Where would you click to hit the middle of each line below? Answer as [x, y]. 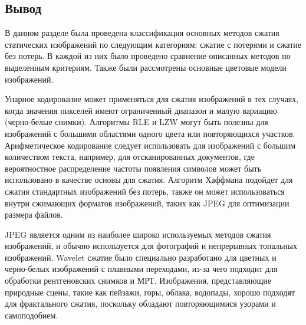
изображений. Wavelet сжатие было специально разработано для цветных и [141, 257]
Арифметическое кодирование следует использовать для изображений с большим [150, 145]
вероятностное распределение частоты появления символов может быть [133, 168]
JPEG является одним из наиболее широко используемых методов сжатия [138, 234]
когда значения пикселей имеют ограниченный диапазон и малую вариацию [141, 110]
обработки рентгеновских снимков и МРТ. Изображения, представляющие [138, 280]
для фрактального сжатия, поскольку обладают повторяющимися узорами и [140, 303]
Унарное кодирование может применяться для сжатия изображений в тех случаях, [152, 99]
